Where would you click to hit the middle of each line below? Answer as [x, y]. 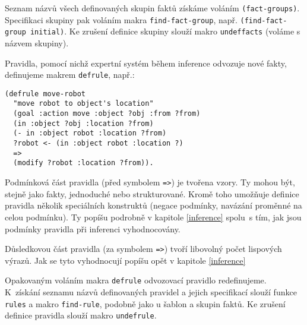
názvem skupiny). [37, 42]
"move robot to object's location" [83, 104]
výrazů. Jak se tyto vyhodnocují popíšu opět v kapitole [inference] [125, 260]
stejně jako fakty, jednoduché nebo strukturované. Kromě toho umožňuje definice [152, 193]
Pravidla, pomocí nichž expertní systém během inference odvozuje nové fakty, [146, 63]
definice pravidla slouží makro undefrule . [81, 315]
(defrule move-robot [45, 94]
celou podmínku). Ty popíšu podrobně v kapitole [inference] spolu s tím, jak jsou [153, 217]
